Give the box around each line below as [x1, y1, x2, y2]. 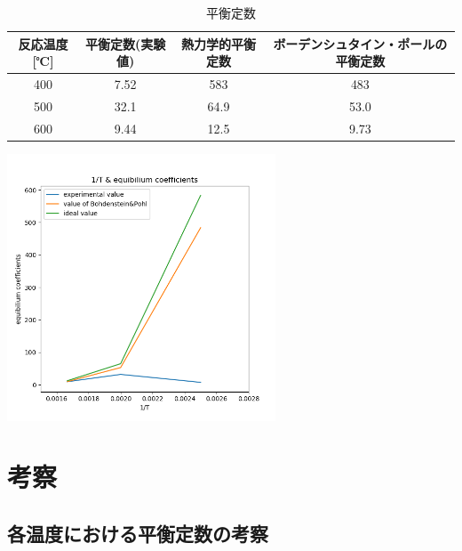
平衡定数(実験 [84, 34, 166, 53]
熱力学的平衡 [181, 34, 257, 53]
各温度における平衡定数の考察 [7, 520, 268, 547]
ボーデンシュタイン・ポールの [273, 34, 448, 53]
